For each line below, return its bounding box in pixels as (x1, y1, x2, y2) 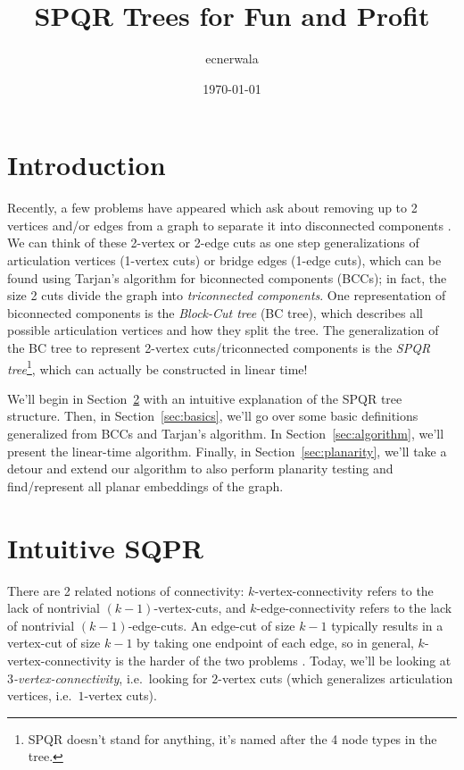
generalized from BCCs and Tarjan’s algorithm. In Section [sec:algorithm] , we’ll (7, 424, 444, 443)
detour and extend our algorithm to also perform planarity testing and (7, 459, 394, 478)
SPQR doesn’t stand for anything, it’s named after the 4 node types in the (28, 729, 437, 748)
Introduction (7, 146, 166, 183)
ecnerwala (205, 49, 259, 68)
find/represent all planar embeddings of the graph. (7, 476, 284, 495)
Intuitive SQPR (7, 529, 203, 565)
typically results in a (331, 615, 443, 634)
